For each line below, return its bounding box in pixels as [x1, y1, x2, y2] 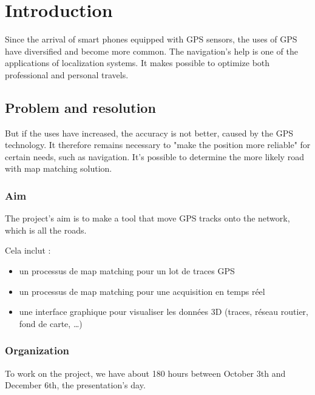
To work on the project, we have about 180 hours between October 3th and [5, 366, 286, 379]
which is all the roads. [5, 223, 87, 236]
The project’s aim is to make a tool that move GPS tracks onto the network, [5, 212, 290, 225]
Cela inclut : [5, 244, 51, 257]
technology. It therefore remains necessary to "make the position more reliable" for [5, 138, 311, 151]
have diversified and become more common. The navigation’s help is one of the [5, 44, 298, 57]
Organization [5, 343, 70, 358]
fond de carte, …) [19, 317, 83, 329]
